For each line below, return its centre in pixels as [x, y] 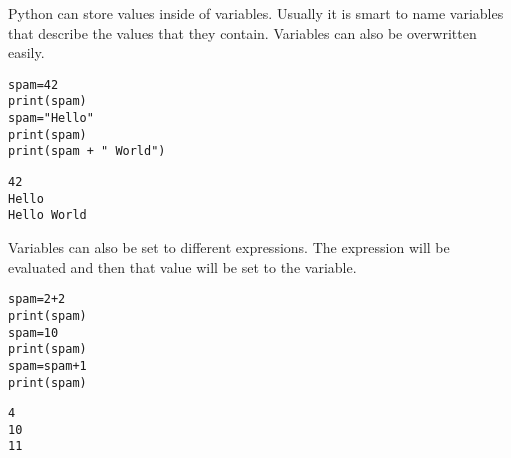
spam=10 [33, 332]
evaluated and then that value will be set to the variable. [182, 266]
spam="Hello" [51, 118]
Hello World [47, 215]
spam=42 [33, 84]
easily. [26, 52]
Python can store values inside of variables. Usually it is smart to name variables [256, 13]
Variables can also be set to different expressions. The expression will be [229, 247]
